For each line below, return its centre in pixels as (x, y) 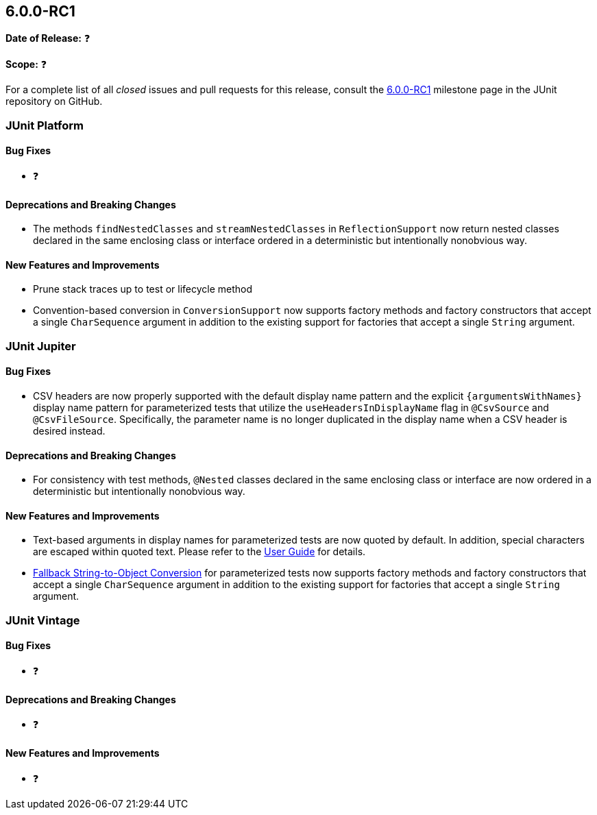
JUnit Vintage (43, 620)
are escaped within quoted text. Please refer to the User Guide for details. (199, 552)
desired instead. (69, 431)
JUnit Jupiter (41, 346)
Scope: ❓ (26, 64)
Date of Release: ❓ (48, 38)
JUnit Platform (45, 125)
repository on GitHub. (54, 101)
